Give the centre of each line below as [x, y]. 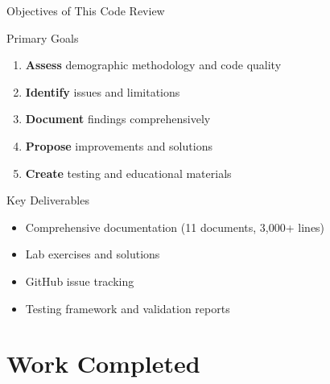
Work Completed [103, 363]
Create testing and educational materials [128, 173]
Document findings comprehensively [118, 119]
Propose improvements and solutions [119, 145]
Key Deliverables [48, 200]
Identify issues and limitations [103, 91]
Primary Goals [43, 37]
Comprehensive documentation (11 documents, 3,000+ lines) [175, 227]
